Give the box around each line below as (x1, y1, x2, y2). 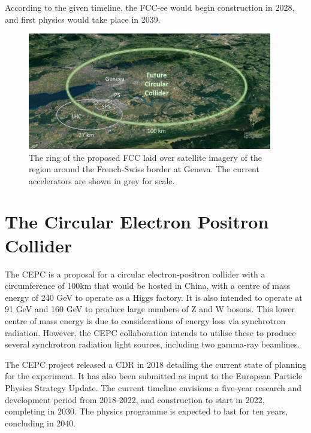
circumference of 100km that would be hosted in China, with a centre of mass (5, 279, 290, 292)
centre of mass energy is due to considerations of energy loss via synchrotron (5, 314, 286, 327)
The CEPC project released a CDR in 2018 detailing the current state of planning (5, 358, 307, 370)
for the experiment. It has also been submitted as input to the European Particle (5, 370, 303, 382)
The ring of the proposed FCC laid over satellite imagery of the (29, 151, 262, 163)
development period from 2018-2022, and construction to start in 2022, (5, 393, 265, 405)
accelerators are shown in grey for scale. (29, 174, 175, 187)
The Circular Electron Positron (5, 209, 269, 234)
